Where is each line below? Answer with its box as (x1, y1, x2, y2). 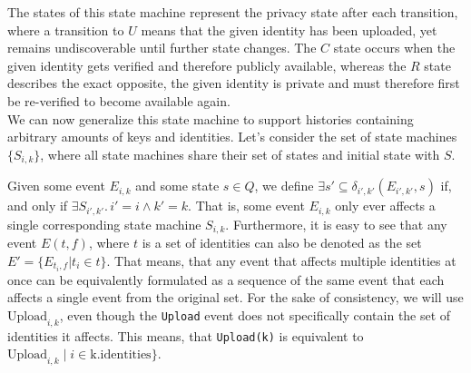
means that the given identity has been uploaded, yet (141, 20, 437, 39)
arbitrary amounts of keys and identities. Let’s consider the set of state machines (7, 127, 457, 146)
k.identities (90, 348, 152, 362)
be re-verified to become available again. (7, 91, 231, 110)
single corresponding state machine (7, 214, 201, 233)
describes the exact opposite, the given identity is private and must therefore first (7, 74, 460, 93)
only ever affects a (335, 196, 436, 215)
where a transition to (7, 20, 124, 39)
